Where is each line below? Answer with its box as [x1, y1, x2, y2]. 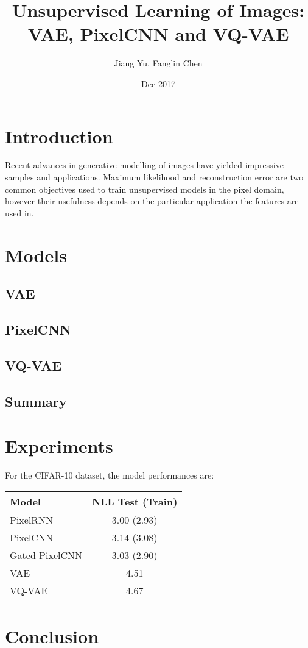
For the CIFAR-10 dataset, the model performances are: [5, 469, 214, 482]
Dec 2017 [141, 77, 175, 90]
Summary [5, 391, 67, 410]
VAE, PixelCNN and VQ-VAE [27, 21, 289, 46]
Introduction [5, 123, 113, 148]
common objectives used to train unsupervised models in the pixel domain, [5, 182, 284, 195]
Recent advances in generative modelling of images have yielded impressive [5, 158, 284, 171]
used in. [5, 206, 34, 219]
